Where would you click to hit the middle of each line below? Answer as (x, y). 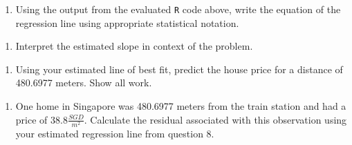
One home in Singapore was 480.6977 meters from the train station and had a (181, 106)
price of (31, 119)
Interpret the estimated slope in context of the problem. (134, 46)
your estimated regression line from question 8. (115, 133)
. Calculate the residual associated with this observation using (215, 119)
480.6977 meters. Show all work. (84, 83)
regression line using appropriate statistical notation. (127, 22)
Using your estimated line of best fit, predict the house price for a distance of (179, 69)
